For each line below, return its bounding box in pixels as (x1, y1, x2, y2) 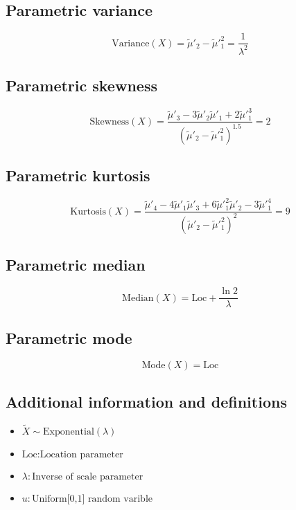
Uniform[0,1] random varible (32, 493, 153, 504)
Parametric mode (6, 327, 132, 349)
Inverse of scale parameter (32, 471, 143, 482)
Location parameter (40, 449, 123, 459)
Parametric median (6, 254, 146, 275)
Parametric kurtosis (6, 165, 150, 186)
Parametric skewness (6, 75, 157, 95)
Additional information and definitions (6, 390, 287, 412)
